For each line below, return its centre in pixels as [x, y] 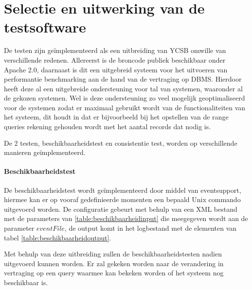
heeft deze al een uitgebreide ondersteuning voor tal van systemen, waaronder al [123, 88]
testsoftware [45, 27]
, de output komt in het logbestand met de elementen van [151, 228]
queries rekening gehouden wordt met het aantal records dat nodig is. [108, 127]
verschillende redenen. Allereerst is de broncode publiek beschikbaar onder [115, 59]
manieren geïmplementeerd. [45, 152]
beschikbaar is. [26, 282]
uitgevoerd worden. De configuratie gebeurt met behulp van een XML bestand [121, 209]
